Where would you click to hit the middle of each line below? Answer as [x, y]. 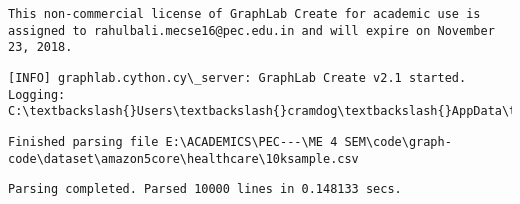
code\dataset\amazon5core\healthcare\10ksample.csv [183, 158]
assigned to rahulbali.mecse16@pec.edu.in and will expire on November [251, 30]
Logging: [37, 94]
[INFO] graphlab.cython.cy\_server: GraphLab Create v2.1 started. [237, 77]
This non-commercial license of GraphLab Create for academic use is [244, 14]
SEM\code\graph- [398, 141]
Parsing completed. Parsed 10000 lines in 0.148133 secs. [205, 189]
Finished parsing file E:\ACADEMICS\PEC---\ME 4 [173, 141]
